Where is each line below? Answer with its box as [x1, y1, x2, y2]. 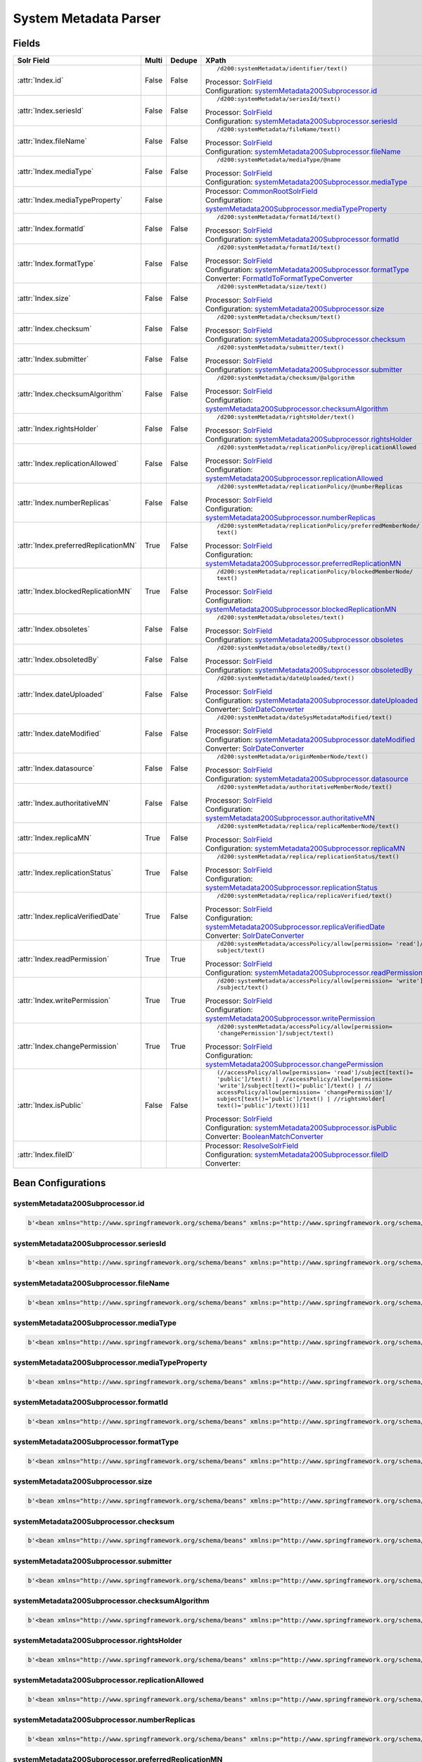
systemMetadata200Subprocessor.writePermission [205, 1014, 376, 1023]
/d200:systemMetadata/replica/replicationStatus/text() [217, 853, 399, 861]
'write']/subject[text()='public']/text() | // [217, 1082, 372, 1090]
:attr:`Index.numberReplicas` [17, 498, 112, 507]
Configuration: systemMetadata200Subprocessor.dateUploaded [205, 696, 418, 706]
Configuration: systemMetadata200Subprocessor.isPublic [205, 1123, 397, 1133]
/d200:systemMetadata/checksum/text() [217, 314, 341, 321]
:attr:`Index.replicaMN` [17, 833, 92, 843]
